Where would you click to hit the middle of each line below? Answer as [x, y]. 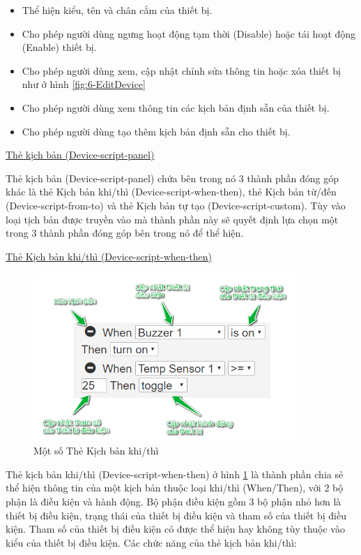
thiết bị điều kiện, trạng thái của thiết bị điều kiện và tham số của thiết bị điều [176, 515]
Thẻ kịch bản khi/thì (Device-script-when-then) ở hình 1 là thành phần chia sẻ [175, 474]
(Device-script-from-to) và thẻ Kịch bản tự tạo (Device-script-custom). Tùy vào [176, 205]
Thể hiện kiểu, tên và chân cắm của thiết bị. [117, 10]
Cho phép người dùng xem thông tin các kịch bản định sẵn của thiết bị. [176, 107]
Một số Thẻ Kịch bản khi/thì [96, 451]
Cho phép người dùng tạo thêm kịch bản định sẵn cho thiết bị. [156, 131]
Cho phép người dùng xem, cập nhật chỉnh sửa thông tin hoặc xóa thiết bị [181, 70]
